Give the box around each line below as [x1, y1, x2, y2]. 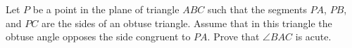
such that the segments [207, 2, 307, 16]
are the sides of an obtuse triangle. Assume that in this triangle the [41, 15, 332, 30]
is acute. [295, 29, 332, 44]
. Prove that [207, 29, 260, 44]
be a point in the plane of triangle [32, 2, 180, 16]
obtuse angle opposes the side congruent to [6, 29, 191, 44]
